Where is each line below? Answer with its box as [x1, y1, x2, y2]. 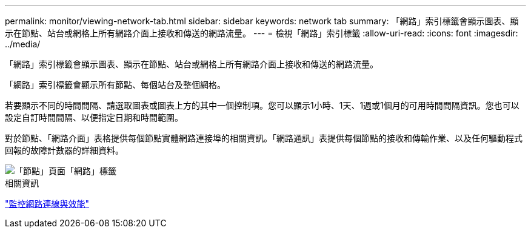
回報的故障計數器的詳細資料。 [5, 145, 124, 155]
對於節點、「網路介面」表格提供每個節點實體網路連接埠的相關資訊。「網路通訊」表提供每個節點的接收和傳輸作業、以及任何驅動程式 [5, 133, 523, 143]
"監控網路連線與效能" [5, 198, 90, 209]
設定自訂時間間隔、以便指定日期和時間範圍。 [5, 112, 183, 123]
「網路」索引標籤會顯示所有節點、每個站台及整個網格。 [5, 79, 225, 90]
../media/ [5, 39, 41, 49]
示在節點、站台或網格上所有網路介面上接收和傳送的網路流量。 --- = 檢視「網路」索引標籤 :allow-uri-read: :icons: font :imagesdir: [5, 28, 518, 38]
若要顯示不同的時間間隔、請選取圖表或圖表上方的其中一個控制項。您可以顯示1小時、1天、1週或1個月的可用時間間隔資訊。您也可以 [5, 100, 519, 110]
